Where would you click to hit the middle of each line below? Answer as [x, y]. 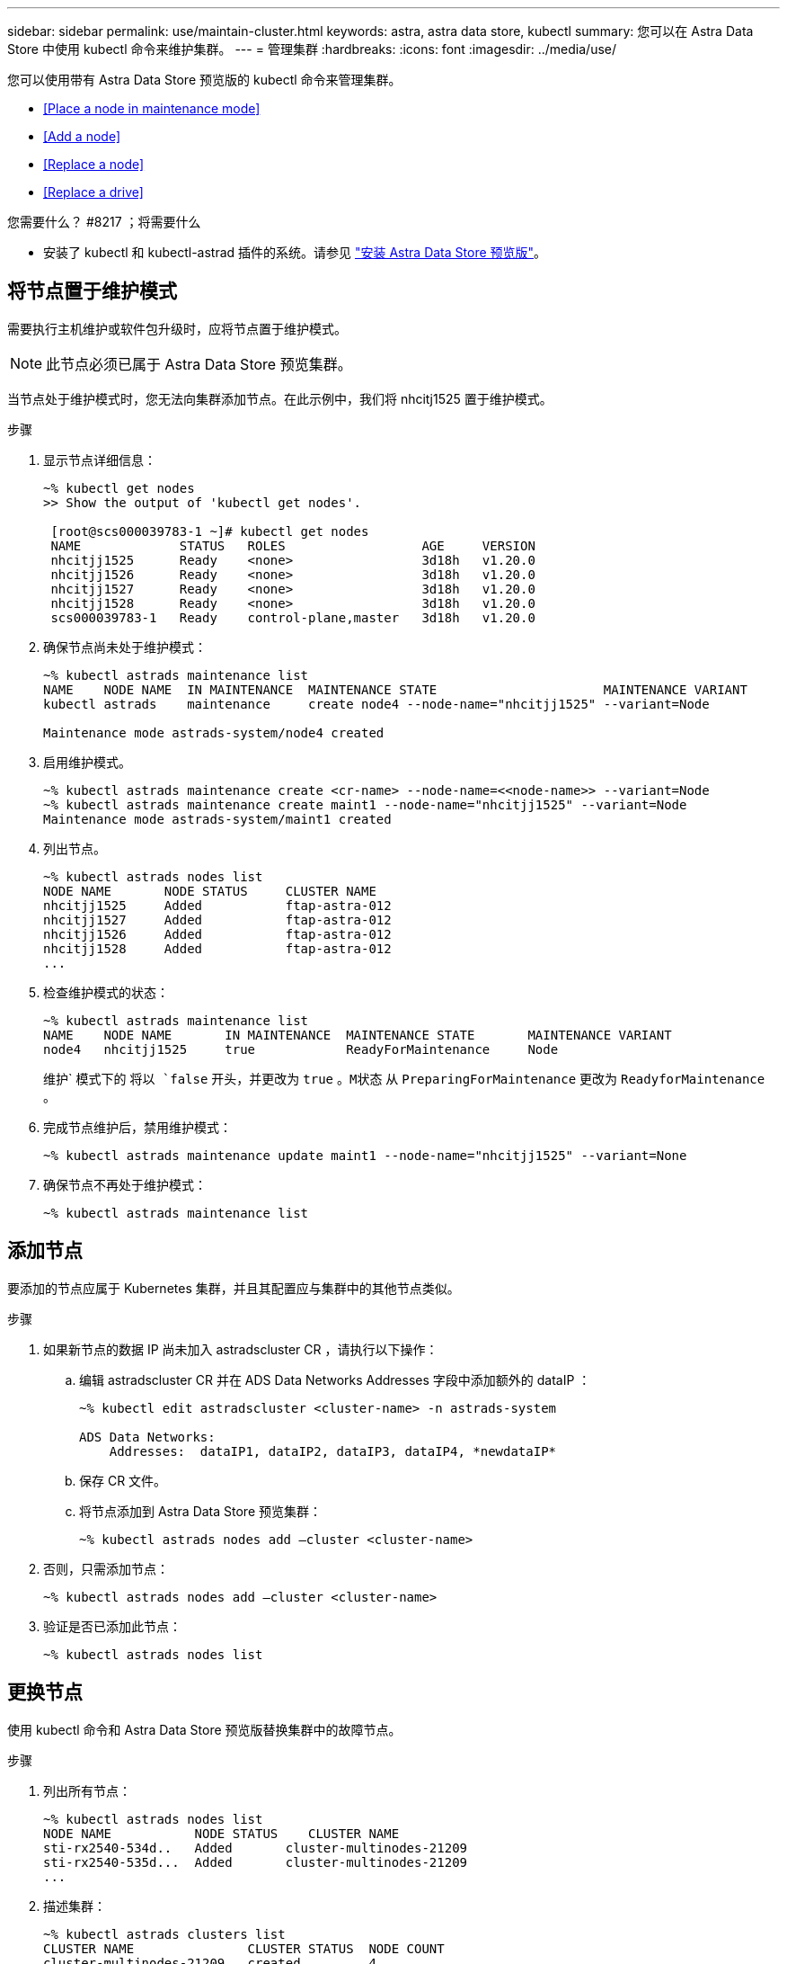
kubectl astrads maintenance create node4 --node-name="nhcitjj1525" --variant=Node [376, 704]
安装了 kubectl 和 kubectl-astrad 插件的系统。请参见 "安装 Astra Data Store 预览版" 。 [295, 252]
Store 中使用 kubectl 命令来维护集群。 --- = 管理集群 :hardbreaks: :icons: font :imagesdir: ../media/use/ [312, 49]
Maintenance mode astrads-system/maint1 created [217, 819]
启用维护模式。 [87, 762]
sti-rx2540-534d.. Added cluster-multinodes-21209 [256, 1848]
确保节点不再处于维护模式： [125, 1184]
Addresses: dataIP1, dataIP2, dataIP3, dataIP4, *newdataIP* [333, 1451]
